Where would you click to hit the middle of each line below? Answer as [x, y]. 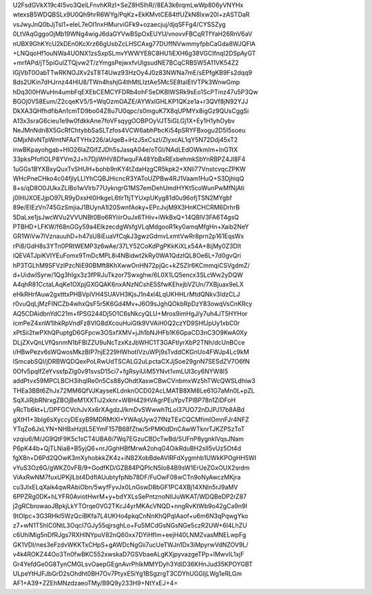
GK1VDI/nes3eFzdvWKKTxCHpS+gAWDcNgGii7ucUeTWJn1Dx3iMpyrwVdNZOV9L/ [131, 545]
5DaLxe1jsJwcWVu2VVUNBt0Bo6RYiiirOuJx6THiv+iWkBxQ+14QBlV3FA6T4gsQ [126, 217]
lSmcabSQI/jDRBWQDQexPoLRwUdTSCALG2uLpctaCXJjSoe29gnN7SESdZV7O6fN [131, 362]
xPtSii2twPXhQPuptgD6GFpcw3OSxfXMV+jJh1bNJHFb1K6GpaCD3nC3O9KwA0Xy [130, 333]
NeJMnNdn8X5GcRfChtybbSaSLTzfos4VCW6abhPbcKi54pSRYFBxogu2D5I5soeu [129, 130]
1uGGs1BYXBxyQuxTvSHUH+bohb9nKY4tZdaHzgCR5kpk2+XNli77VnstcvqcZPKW [129, 169]
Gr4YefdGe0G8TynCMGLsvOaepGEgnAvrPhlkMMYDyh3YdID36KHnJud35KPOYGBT [133, 564]
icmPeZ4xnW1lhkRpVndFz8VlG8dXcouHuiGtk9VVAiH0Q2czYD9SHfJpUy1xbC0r [126, 323]
